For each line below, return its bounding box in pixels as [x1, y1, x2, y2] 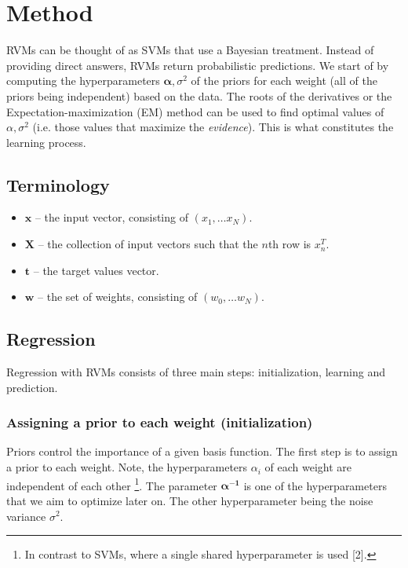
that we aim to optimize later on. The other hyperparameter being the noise [6, 492, 373, 508]
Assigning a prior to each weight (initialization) [6, 412, 313, 432]
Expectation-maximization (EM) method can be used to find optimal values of [6, 103, 384, 119]
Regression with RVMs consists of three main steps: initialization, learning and [6, 364, 385, 380]
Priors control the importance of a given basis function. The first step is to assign [6, 443, 398, 460]
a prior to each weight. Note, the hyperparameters [6, 459, 248, 475]
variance [6, 508, 46, 524]
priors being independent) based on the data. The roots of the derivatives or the [6, 87, 392, 104]
